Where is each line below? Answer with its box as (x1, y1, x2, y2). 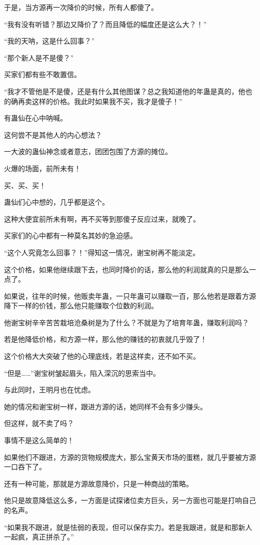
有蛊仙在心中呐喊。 (4, 113, 67, 123)
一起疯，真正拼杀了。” (4, 531, 74, 542)
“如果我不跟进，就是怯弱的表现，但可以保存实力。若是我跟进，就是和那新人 (4, 521, 252, 532)
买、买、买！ (4, 180, 46, 190)
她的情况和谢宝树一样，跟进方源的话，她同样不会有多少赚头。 (4, 401, 207, 411)
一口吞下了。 (4, 461, 46, 472)
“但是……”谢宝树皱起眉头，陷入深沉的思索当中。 (4, 367, 160, 378)
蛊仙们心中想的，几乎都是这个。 (4, 197, 109, 207)
